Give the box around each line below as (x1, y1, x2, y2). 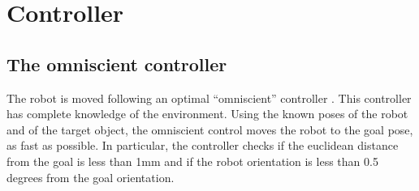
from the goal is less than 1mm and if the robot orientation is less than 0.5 (6, 152, 378, 169)
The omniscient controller (6, 51, 227, 76)
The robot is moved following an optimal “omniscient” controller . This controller (6, 89, 412, 106)
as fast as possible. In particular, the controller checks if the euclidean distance (6, 137, 399, 154)
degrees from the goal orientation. (6, 168, 175, 185)
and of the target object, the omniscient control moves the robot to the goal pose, (6, 121, 413, 138)
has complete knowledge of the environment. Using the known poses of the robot (6, 105, 408, 122)
